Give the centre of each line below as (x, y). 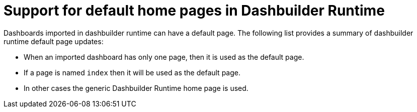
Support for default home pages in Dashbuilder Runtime (194, 11)
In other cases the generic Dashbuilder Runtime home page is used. (136, 88)
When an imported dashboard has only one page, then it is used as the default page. (164, 57)
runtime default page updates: (54, 41)
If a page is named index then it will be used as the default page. (132, 72)
